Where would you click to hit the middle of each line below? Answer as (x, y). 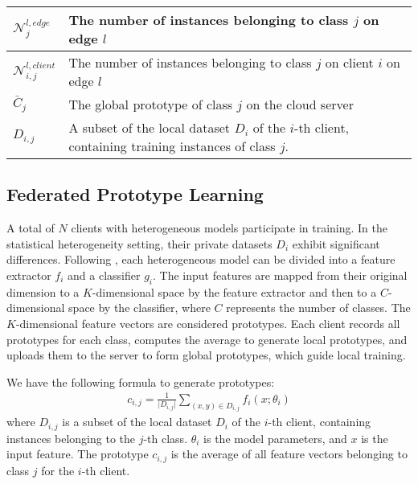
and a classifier (104, 275)
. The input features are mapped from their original (280, 275)
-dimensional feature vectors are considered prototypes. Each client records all (208, 323)
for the (58, 470)
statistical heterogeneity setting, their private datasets (139, 243)
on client (349, 62)
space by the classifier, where (139, 308)
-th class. (166, 438)
